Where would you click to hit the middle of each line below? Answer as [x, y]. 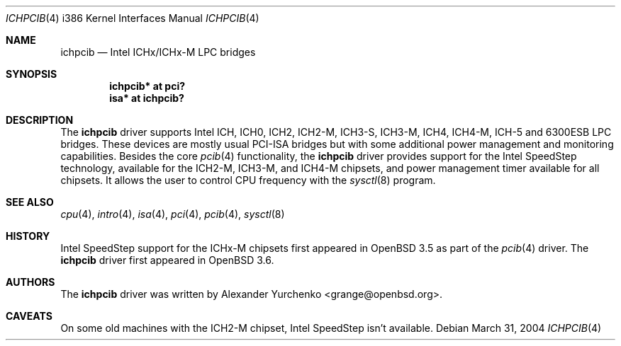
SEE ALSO [30, 202]
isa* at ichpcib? [147, 98]
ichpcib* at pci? [147, 86]
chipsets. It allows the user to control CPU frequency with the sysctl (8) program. [248, 180]
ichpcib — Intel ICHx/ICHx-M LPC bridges [158, 52]
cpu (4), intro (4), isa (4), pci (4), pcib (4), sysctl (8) [173, 214]
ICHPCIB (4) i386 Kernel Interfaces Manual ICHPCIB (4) [133, 18]
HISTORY [28, 236]
